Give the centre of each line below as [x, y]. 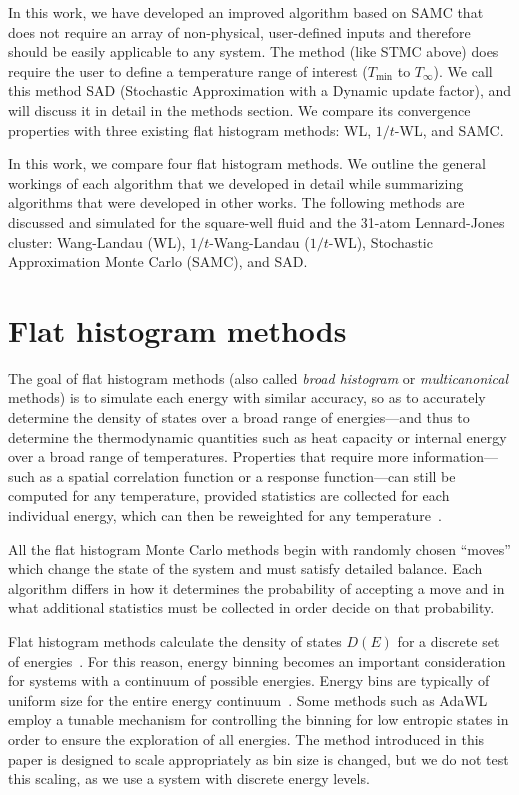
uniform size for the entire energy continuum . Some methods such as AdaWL [248, 699]
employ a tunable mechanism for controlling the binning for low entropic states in [258, 719]
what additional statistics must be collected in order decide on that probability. [251, 607]
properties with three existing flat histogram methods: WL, [190, 129]
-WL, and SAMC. [449, 129]
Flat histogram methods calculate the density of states [175, 640]
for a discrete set [448, 640]
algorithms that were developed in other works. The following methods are [236, 202]
